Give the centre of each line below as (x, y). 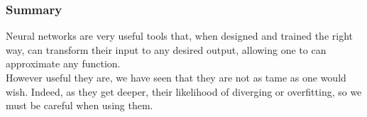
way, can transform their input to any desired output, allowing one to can (166, 49)
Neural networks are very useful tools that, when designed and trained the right (180, 36)
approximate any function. (63, 63)
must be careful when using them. (80, 105)
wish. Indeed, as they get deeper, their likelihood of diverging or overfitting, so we (184, 91)
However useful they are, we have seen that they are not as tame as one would (176, 77)
